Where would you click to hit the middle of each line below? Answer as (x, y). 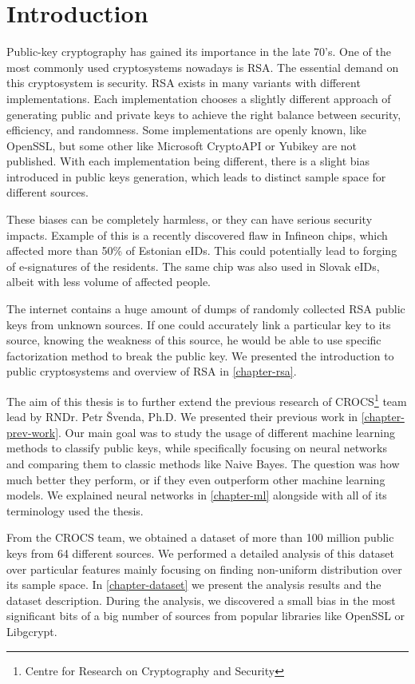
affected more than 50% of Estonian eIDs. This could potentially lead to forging (202, 251)
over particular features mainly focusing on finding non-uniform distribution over (204, 569)
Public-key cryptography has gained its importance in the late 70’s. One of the (199, 52)
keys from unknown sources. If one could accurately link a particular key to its (199, 324)
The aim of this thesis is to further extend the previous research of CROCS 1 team (207, 400)
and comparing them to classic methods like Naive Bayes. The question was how (203, 464)
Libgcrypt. (32, 631)
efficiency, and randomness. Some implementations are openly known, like (187, 130)
